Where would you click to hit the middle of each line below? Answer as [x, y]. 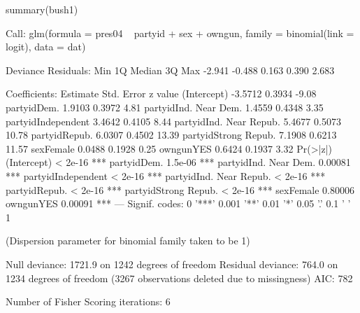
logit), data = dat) [46, 47]
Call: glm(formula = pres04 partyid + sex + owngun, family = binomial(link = [180, 33]
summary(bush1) [42, 9]
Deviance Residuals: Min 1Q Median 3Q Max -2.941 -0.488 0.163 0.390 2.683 [170, 70]
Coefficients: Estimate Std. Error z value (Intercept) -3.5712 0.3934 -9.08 [161, 93]
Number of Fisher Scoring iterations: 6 [88, 301]
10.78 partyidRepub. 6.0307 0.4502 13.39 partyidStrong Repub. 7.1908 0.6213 [171, 135]
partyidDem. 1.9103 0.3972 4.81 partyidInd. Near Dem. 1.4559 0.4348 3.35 [165, 107]
